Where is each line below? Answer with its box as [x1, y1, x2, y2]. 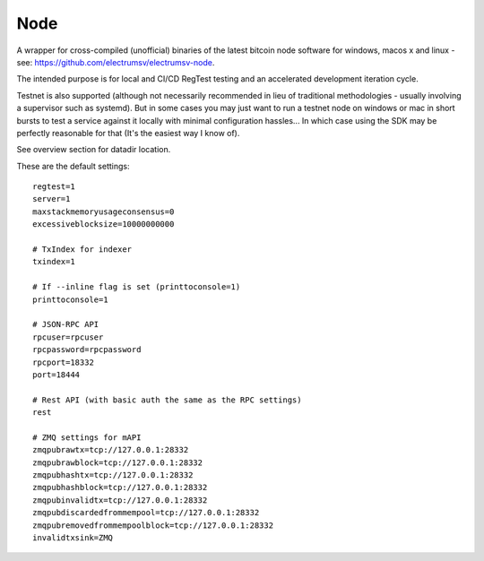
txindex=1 [32, 256, 75, 267]
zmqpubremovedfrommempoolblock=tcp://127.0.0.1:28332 [32, 520, 273, 531]
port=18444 [32, 369, 81, 380]
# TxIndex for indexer [32, 245, 133, 255]
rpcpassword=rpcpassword [32, 345, 142, 355]
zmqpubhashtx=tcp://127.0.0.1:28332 [32, 470, 194, 480]
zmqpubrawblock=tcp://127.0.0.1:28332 [32, 457, 203, 468]
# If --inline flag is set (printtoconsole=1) [32, 282, 241, 292]
